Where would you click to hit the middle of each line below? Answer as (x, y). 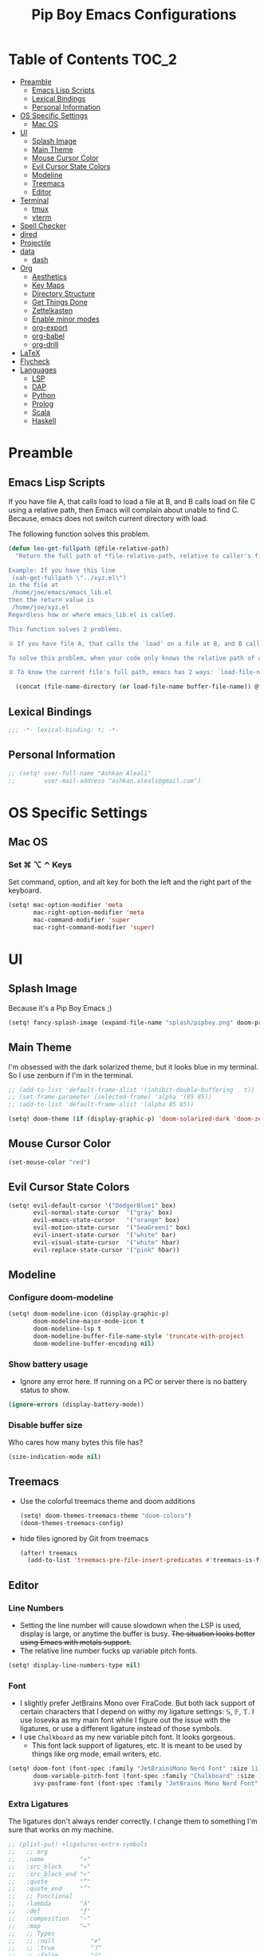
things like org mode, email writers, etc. (97, 1754)
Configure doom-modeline (61, 1297)
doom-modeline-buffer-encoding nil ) (94, 1343)
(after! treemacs (49, 1553)
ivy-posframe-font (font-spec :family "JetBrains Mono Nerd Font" (146, 1783)
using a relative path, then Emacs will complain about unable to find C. (124, 510)
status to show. (45, 1390)
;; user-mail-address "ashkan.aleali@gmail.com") (105, 781)
